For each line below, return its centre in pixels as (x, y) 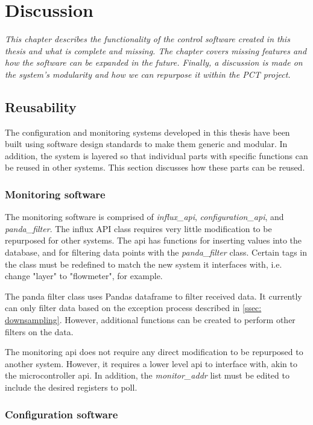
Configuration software (62, 414)
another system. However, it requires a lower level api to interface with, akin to (151, 363)
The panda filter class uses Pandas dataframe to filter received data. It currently (153, 296)
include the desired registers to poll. (71, 387)
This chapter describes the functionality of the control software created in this (147, 39)
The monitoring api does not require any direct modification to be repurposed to (154, 352)
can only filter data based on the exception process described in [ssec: (133, 308)
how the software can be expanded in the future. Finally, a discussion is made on (154, 62)
